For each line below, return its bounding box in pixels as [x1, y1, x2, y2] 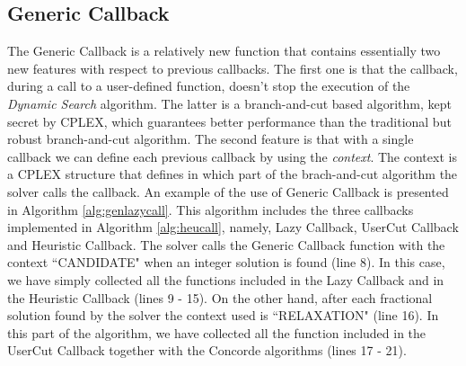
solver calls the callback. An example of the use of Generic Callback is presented [7, 182, 449, 201]
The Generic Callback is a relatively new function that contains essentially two [7, 41, 441, 60]
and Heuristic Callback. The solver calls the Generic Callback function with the [7, 235, 445, 254]
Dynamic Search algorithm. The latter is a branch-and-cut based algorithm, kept [7, 94, 452, 112]
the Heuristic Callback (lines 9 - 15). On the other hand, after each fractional [7, 288, 433, 307]
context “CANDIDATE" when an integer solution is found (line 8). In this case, [7, 253, 445, 272]
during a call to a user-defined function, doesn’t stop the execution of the [7, 76, 410, 95]
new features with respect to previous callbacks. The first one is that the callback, [7, 58, 458, 77]
